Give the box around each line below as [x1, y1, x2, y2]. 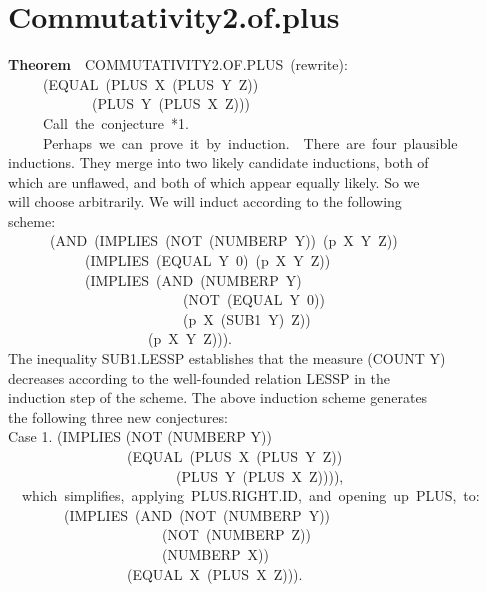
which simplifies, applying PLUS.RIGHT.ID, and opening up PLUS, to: [21, 485, 480, 506]
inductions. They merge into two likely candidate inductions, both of [8, 152, 429, 173]
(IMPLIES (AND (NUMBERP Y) [84, 269, 302, 290]
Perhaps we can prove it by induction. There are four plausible [42, 132, 458, 153]
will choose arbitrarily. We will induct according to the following [8, 191, 402, 212]
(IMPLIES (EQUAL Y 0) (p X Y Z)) [84, 250, 331, 271]
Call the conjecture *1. [42, 112, 189, 133]
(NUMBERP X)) [161, 543, 269, 564]
